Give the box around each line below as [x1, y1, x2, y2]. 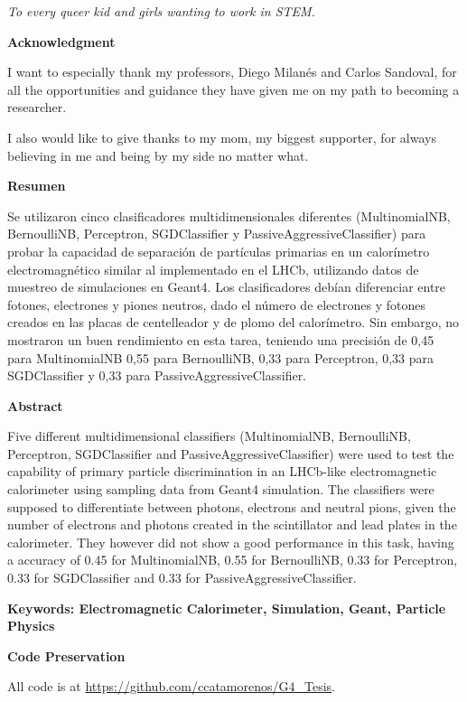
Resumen [7, 176, 66, 195]
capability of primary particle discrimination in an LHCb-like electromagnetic [7, 462, 437, 481]
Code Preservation [7, 646, 126, 665]
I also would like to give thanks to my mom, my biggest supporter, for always [7, 127, 436, 146]
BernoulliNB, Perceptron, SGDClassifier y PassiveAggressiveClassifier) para [7, 224, 426, 243]
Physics [7, 616, 55, 635]
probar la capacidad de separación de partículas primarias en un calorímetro [7, 241, 430, 260]
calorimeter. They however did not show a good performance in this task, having [7, 532, 454, 551]
